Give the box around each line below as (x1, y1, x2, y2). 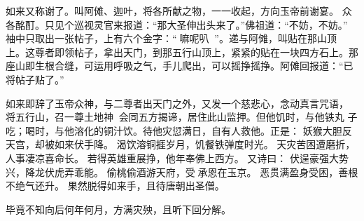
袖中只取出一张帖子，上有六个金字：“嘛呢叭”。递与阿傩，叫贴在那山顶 (6, 31, 337, 46)
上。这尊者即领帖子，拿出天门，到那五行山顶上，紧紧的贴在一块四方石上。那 (6, 44, 358, 59)
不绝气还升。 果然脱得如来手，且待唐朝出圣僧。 (6, 178, 225, 193)
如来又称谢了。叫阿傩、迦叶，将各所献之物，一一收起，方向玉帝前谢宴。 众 (6, 4, 352, 18)
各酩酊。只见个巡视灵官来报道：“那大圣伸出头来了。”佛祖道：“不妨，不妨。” (6, 17, 348, 32)
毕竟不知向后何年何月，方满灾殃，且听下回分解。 (6, 201, 231, 216)
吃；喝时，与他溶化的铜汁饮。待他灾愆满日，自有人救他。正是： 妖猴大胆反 (6, 123, 352, 138)
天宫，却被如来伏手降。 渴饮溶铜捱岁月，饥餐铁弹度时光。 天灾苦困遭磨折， (6, 137, 356, 152)
